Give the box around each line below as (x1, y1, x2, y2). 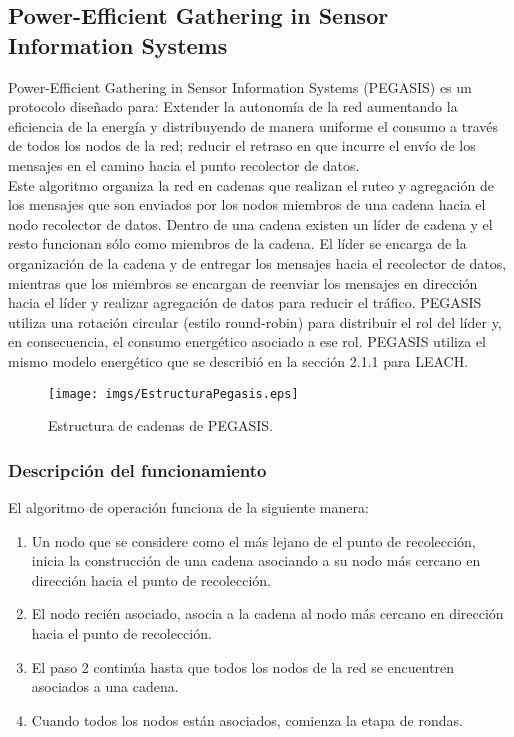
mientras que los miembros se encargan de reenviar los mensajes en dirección (8, 272, 478, 293)
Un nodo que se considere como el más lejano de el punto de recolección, (31, 530, 476, 551)
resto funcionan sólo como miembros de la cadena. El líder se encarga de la (8, 233, 467, 254)
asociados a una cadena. (31, 676, 179, 697)
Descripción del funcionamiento (8, 457, 267, 482)
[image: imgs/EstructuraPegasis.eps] (48, 386, 299, 401)
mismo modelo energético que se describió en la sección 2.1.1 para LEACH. (8, 350, 469, 371)
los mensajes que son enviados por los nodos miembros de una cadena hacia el (8, 194, 486, 215)
